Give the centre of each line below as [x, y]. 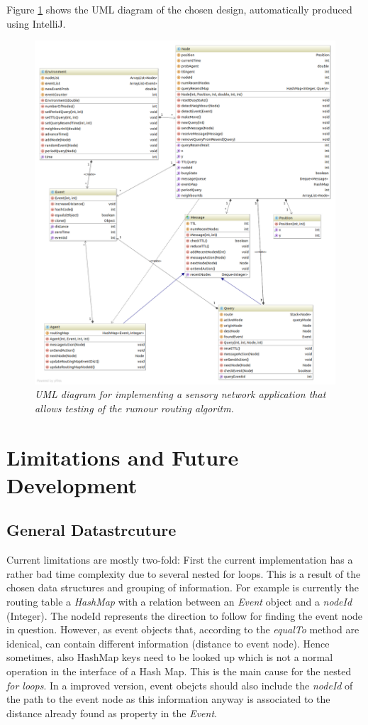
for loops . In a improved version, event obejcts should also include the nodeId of [180, 685]
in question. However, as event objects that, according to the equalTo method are [183, 629]
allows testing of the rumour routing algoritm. [134, 408]
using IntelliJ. [36, 23]
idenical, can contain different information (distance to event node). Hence [168, 643]
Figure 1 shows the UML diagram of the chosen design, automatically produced [179, 9]
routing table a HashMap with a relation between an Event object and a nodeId [179, 601]
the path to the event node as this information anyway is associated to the [168, 699]
